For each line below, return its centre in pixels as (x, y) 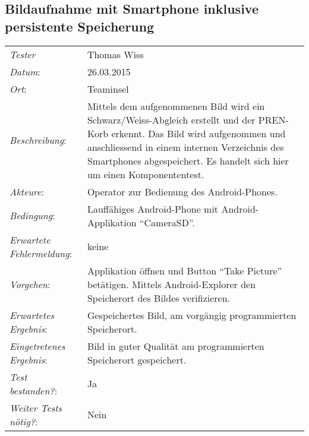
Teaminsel (108, 89)
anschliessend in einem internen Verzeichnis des (185, 147)
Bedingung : (32, 216)
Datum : (25, 71)
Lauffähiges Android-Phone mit (153, 208)
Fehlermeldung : (41, 253)
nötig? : (24, 421)
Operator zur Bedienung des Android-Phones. (182, 191)
